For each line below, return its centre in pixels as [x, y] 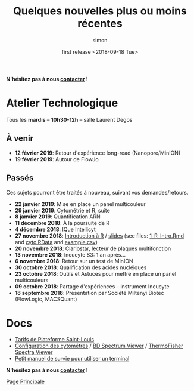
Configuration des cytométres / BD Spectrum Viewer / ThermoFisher [99, 346]
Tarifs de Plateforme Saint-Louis [54, 340]
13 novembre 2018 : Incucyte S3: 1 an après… [70, 254]
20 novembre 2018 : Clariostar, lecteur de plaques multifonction [93, 248]
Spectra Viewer [34, 352]
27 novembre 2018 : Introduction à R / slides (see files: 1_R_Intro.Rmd [99, 235]
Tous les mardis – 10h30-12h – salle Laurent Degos [69, 119]
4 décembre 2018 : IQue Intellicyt [55, 229]
